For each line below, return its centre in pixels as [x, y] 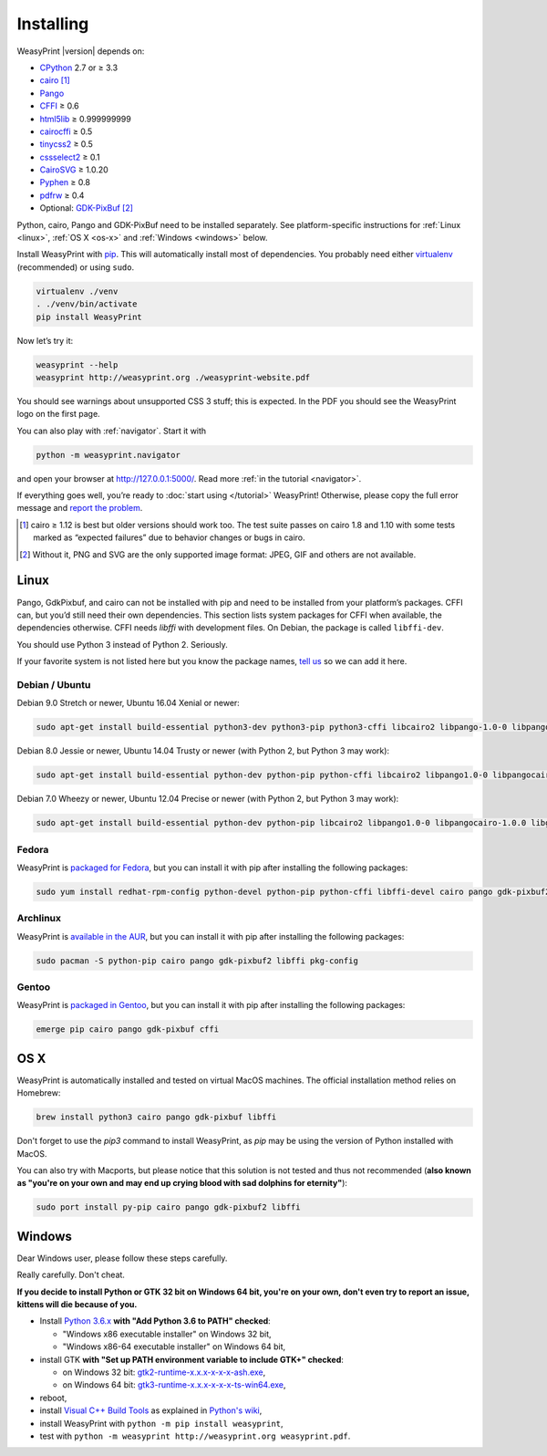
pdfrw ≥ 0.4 [62, 195]
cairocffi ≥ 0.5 [66, 131]
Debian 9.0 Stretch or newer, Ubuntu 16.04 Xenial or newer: [129, 703]
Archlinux [39, 919]
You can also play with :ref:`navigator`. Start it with [112, 431]
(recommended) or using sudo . [76, 267]
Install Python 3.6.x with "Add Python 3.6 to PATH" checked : [155, 1321]
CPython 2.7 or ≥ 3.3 [79, 68]
